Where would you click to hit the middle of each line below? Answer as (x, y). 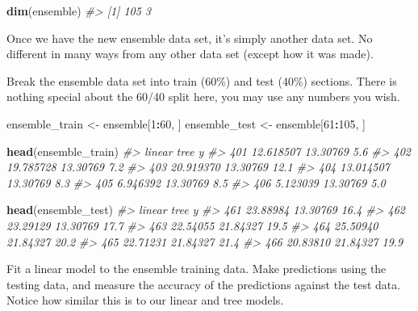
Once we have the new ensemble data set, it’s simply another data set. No (190, 38)
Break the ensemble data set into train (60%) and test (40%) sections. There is (202, 80)
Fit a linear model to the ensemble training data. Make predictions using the (196, 269)
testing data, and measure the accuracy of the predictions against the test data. (204, 284)
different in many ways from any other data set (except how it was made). (190, 54)
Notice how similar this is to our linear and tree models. (145, 300)
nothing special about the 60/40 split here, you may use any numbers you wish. (203, 97)
